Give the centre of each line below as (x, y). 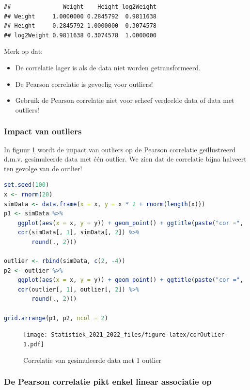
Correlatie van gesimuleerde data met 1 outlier (92, 360)
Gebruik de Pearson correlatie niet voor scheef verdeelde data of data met (125, 100)
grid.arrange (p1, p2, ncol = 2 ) (56, 318)
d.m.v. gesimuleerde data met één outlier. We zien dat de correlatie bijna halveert (125, 159)
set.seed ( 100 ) (27, 185)
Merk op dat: (23, 51)
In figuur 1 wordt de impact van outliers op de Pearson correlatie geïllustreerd (120, 149)
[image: (36, 335)
